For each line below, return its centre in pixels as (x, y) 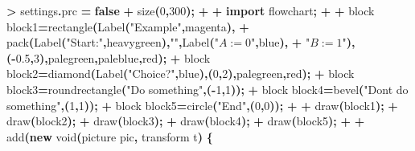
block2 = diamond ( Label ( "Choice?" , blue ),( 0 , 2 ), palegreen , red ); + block (181, 73)
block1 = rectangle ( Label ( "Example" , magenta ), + (128, 26)
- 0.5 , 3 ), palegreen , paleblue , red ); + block (111, 57)
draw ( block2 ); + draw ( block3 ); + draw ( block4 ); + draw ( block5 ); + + (186, 121)
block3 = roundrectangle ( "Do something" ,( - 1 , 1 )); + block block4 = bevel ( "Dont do (207, 89)
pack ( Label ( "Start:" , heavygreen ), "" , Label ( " (113, 42)
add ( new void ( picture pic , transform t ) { (110, 136)
